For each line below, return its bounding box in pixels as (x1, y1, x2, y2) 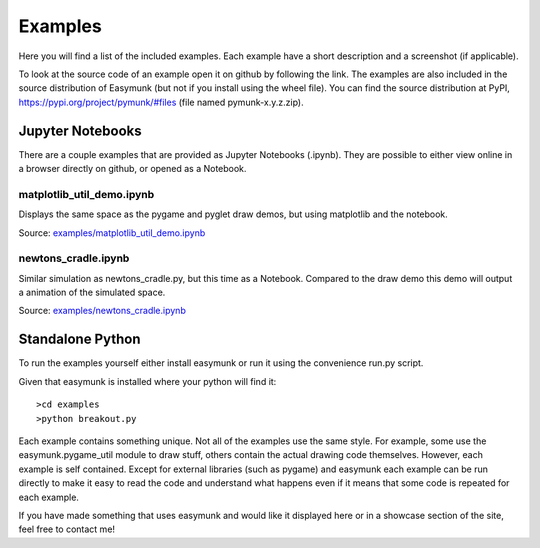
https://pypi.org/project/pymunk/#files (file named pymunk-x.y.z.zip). (18, 96, 304, 108)
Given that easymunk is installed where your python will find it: (18, 375, 277, 387)
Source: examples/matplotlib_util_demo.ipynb (18, 226, 206, 239)
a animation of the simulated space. (18, 286, 166, 299)
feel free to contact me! (18, 523, 115, 535)
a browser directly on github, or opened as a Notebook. (18, 163, 247, 175)
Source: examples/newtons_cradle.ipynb (18, 305, 187, 317)
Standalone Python (18, 331, 141, 348)
